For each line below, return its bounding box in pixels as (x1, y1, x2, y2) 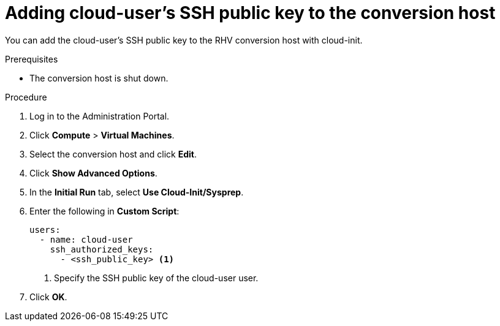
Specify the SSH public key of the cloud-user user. (54, 272, 259, 283)
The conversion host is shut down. (29, 72, 169, 83)
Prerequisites (5, 53, 58, 64)
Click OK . (29, 291, 67, 302)
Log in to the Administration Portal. (29, 110, 170, 121)
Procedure (5, 91, 47, 102)
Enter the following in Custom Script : (29, 205, 180, 216)
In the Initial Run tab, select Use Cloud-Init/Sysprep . (29, 186, 244, 197)
